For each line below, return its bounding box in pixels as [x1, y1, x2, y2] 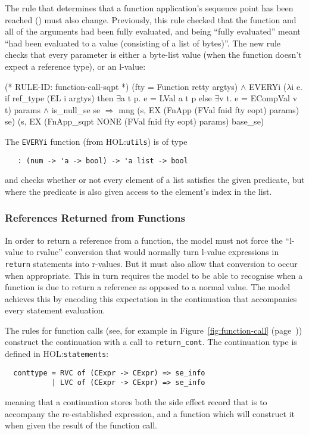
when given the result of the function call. [5, 419, 158, 431]
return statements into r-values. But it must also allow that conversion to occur [5, 257, 298, 269]
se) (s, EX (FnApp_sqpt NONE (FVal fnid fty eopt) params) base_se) [5, 115, 264, 128]
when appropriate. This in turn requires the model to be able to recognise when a [5, 269, 303, 281]
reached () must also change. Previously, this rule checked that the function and [5, 13, 296, 26]
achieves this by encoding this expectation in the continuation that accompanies [5, 292, 297, 304]
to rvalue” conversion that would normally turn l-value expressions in [26, 246, 279, 258]
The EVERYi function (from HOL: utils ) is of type [5, 135, 188, 147]
